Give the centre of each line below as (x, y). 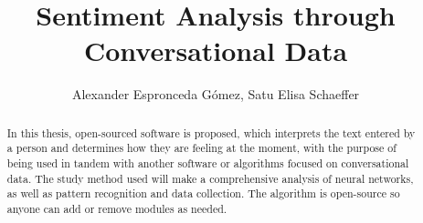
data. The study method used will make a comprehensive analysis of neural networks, (210, 178)
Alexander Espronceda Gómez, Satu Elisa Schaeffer (216, 94)
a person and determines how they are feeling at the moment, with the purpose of (201, 148)
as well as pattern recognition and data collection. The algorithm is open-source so (203, 193)
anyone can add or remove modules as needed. (117, 208)
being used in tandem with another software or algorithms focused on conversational (208, 163)
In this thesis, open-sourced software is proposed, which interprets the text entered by (211, 132)
